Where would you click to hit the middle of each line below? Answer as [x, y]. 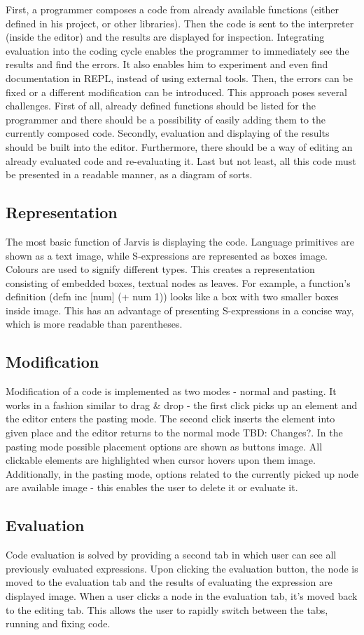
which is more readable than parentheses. [94, 324]
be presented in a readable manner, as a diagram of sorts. [129, 174]
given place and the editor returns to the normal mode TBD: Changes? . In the [174, 433]
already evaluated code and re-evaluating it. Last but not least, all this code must [181, 160]
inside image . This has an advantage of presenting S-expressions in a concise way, [180, 310]
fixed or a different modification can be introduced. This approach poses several [176, 92]
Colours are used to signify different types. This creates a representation [160, 269]
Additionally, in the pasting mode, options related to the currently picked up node [182, 473]
